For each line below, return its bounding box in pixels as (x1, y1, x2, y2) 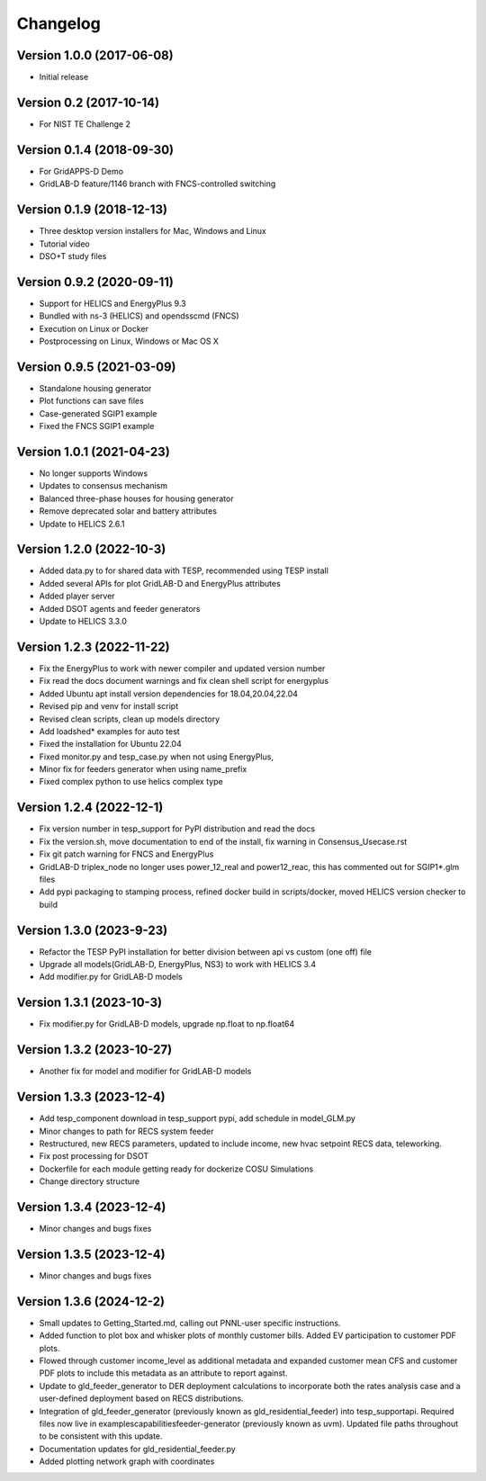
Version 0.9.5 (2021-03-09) (16, 359, 176, 374)
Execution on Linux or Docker (39, 323, 148, 334)
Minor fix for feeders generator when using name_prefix (39, 764, 247, 775)
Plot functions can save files (39, 396, 144, 407)
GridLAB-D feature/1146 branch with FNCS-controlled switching (39, 178, 276, 189)
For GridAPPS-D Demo (39, 166, 124, 176)
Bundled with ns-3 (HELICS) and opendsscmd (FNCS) (39, 310, 239, 321)
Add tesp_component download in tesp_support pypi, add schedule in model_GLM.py (39, 1113, 355, 1124)
